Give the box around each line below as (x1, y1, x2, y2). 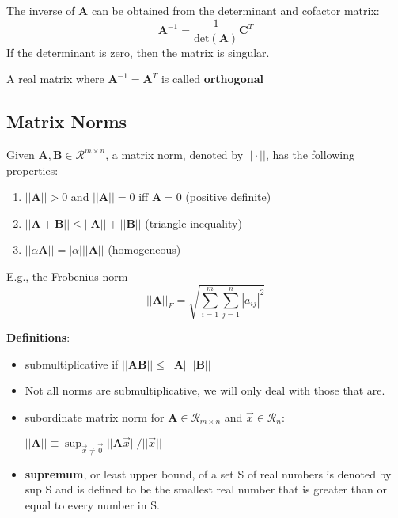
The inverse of (6, 2, 75, 18)
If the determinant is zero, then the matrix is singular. (6, 43, 270, 60)
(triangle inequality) (145, 214, 242, 231)
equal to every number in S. (25, 496, 160, 512)
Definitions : (6, 329, 70, 346)
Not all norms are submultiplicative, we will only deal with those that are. (25, 382, 385, 399)
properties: (6, 161, 59, 178)
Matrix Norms (6, 109, 127, 134)
